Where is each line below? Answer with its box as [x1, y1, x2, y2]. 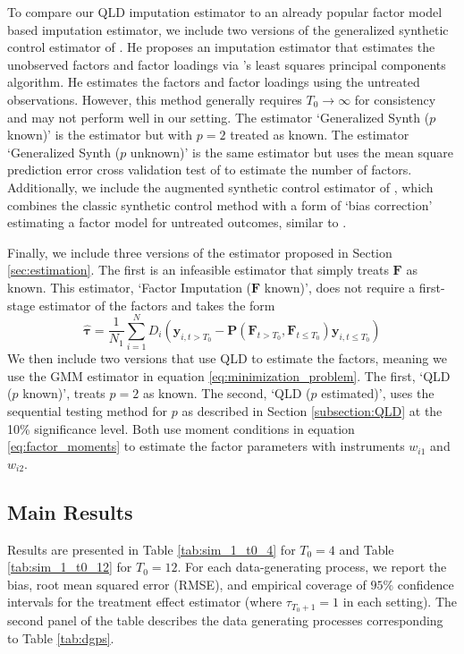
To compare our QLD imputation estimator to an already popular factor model [7, 3, 443, 21]
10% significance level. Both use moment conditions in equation [7, 419, 355, 437]
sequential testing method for [7, 402, 168, 420]
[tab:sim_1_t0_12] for [7, 557, 132, 576]
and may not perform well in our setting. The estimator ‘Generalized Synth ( [7, 107, 430, 126]
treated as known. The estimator [230, 125, 409, 144]
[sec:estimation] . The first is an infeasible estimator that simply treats [7, 260, 389, 279]
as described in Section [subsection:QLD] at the [181, 402, 443, 420]
